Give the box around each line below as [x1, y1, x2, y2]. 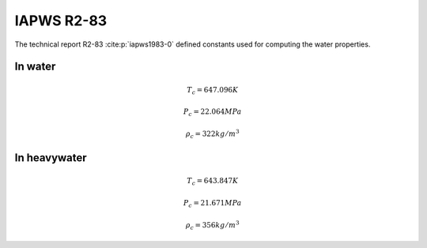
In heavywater [14, 151, 87, 165]
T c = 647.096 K [187, 85, 239, 96]
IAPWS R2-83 [14, 12, 108, 29]
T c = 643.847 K [187, 176, 239, 187]
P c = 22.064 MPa [183, 107, 242, 118]
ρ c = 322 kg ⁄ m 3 [185, 128, 240, 140]
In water [14, 60, 56, 73]
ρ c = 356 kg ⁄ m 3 [185, 219, 240, 231]
